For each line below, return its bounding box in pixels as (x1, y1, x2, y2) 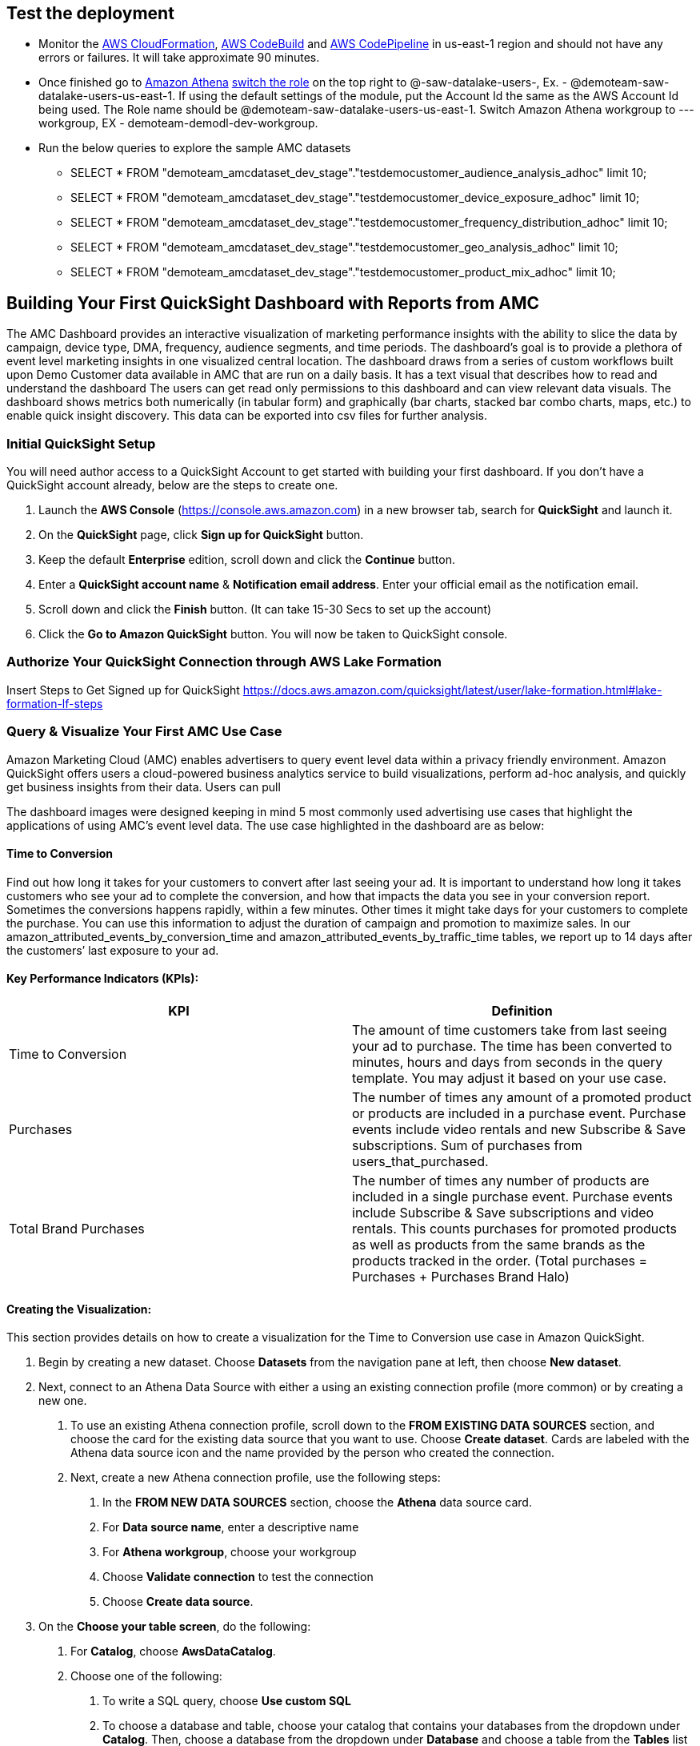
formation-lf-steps (6, 696, 103, 710)
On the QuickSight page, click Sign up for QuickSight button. (38, 528, 364, 542)
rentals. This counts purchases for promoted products (352, 1220, 677, 1237)
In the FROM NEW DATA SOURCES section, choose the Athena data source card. (102, 1495, 532, 1510)
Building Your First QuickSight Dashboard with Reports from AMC (6, 292, 540, 313)
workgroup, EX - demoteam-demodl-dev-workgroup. (38, 116, 318, 131)
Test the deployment (6, 3, 174, 23)
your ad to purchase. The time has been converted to (352, 1037, 673, 1054)
